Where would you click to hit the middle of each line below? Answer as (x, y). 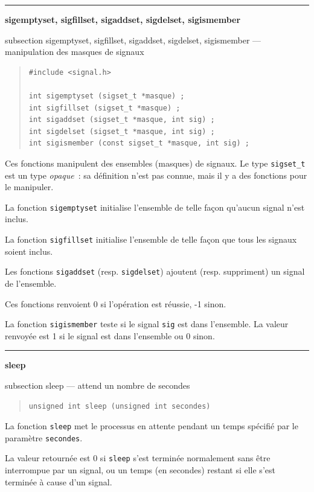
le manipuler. (29, 187)
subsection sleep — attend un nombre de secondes (98, 385)
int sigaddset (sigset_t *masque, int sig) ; (122, 120)
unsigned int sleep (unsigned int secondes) (120, 406)
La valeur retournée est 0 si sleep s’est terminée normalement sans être (138, 458)
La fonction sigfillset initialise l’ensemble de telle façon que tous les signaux (151, 239)
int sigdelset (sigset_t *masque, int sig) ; (122, 131)
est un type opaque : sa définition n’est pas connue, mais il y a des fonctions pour (156, 175)
